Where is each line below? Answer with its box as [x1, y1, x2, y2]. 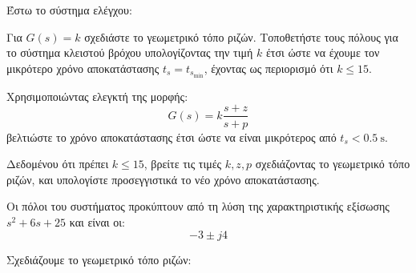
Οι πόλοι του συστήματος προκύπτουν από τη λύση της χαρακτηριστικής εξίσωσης [6, 198, 390, 215]
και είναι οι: [69, 213, 125, 230]
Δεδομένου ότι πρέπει [6, 155, 109, 172]
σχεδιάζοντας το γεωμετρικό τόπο [255, 155, 410, 172]
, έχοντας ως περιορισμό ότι [204, 59, 333, 76]
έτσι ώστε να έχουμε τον [265, 44, 380, 61]
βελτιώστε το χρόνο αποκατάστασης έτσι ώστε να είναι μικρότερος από [6, 128, 337, 145]
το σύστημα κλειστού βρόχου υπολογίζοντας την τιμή [6, 44, 253, 61]
